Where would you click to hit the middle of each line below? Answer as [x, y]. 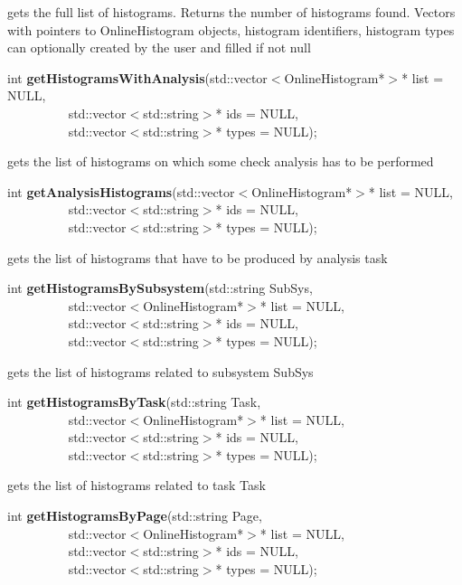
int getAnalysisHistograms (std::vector [121, 191]
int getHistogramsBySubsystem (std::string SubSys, [160, 288]
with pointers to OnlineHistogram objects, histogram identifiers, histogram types [231, 29]
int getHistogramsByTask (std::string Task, [134, 402]
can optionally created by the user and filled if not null [159, 47]
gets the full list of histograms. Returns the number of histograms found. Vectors [231, 12]
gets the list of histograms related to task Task [137, 485]
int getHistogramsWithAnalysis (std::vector [137, 77]
